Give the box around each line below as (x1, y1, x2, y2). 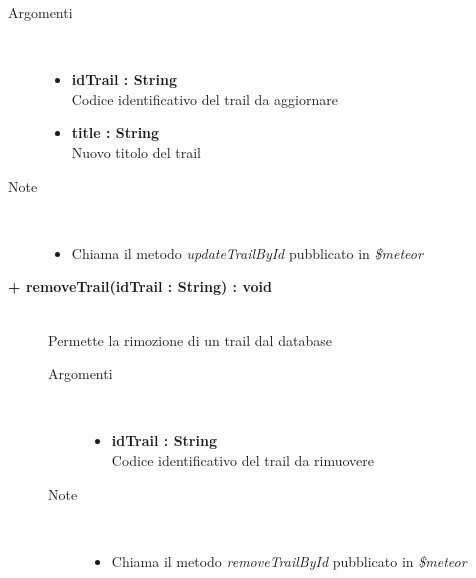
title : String (71, 122, 160, 143)
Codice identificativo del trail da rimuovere (111, 449, 375, 470)
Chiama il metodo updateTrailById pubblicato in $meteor (71, 242, 423, 263)
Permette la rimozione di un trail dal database (48, 329, 332, 350)
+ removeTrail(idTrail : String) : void (8, 276, 272, 297)
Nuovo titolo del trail (71, 141, 201, 162)
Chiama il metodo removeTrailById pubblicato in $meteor (111, 550, 467, 571)
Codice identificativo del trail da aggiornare (71, 88, 338, 109)
